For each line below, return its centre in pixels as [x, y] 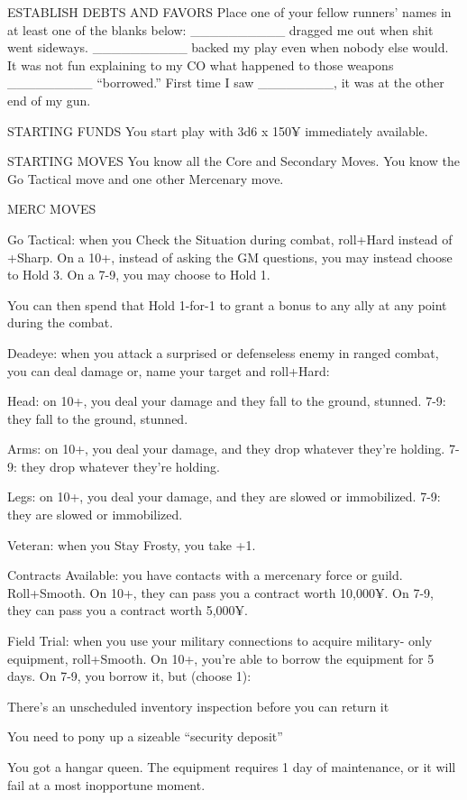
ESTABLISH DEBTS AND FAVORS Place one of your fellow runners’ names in [229, 12]
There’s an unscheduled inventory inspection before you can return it [198, 706]
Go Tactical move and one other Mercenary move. [146, 178]
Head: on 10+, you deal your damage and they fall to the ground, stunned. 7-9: [227, 401]
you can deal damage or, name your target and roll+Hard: [169, 370]
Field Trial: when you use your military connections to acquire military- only [220, 641]
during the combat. [60, 322]
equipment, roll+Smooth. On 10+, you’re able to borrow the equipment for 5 [221, 658]
